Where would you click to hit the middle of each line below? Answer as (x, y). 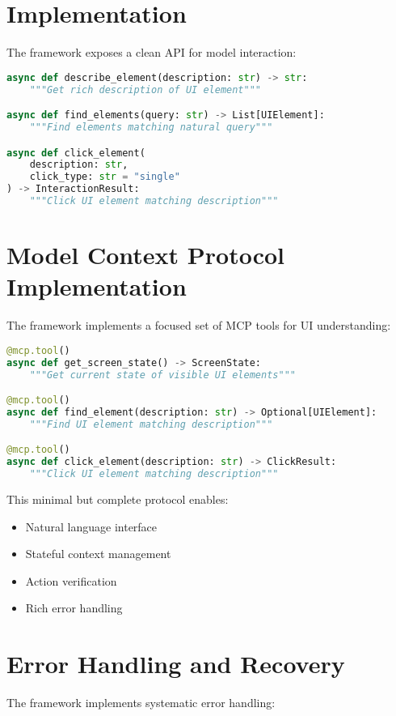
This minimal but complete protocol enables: (118, 499)
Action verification (71, 580)
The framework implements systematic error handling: (141, 703)
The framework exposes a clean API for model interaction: (152, 52)
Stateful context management (98, 554)
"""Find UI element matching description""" (151, 424)
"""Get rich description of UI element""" (145, 89)
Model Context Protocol (145, 255)
